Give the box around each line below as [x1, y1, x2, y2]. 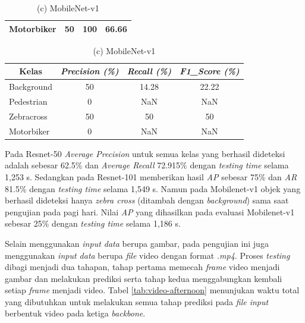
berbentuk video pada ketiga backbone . [5, 307, 146, 319]
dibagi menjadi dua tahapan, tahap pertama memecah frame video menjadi [5, 261, 280, 273]
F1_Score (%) [180, 65, 240, 77]
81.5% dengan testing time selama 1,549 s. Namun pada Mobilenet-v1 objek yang [5, 182, 301, 195]
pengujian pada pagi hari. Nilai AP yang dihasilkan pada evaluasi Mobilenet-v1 [5, 205, 295, 218]
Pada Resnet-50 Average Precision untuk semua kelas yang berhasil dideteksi [5, 147, 285, 159]
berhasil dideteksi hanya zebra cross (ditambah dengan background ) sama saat [5, 194, 289, 206]
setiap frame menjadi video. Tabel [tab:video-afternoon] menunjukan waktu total [5, 284, 300, 296]
